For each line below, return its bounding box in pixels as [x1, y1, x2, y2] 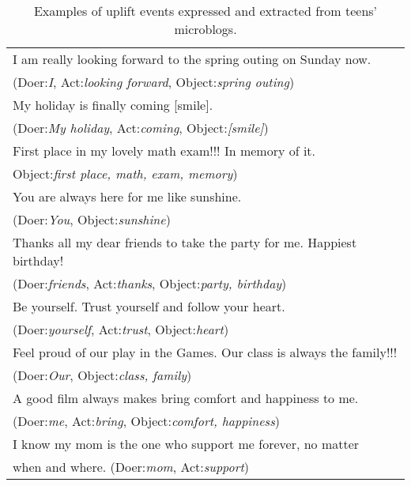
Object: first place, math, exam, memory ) [13, 164, 238, 183]
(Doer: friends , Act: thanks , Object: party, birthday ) [13, 274, 287, 292]
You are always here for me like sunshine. [13, 187, 242, 205]
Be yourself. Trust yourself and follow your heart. [13, 297, 285, 315]
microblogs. [174, 20, 237, 38]
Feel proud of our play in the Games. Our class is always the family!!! [13, 343, 398, 361]
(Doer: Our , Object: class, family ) [13, 366, 192, 384]
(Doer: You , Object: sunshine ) [13, 210, 171, 228]
